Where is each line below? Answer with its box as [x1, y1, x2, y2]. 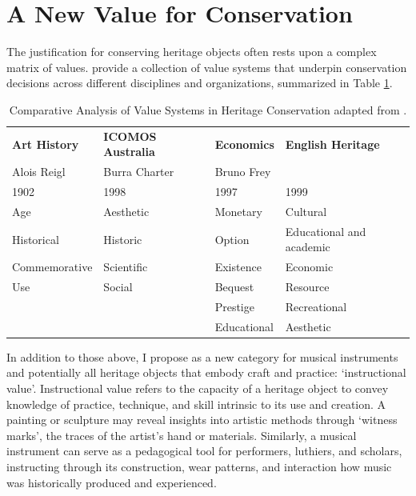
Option [214, 230, 250, 247]
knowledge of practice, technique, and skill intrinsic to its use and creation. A [6, 395, 386, 412]
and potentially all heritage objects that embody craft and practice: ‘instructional [6, 364, 406, 381]
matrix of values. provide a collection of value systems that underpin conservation [6, 58, 407, 75]
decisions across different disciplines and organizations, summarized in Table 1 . [6, 74, 393, 91]
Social [103, 278, 133, 294]
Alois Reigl [12, 163, 66, 180]
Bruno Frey [214, 163, 271, 180]
